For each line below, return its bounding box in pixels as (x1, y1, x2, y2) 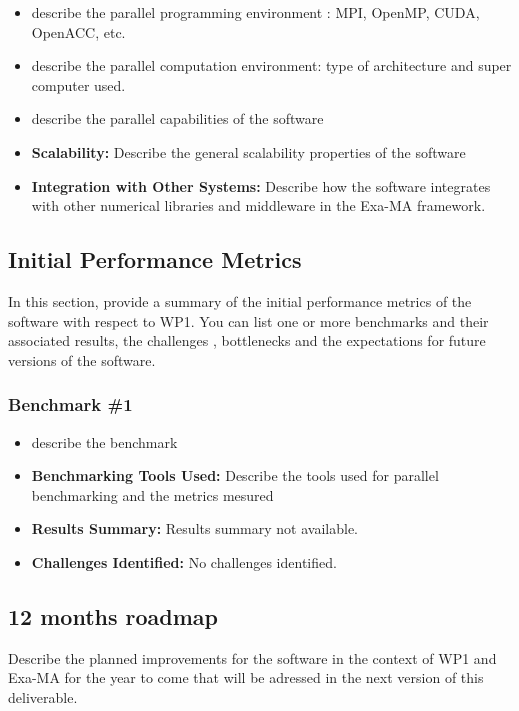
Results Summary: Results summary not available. (31, 518, 358, 539)
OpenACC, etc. (31, 21, 126, 42)
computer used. (31, 74, 126, 95)
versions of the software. (8, 349, 156, 370)
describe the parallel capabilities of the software (31, 108, 324, 129)
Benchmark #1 (8, 392, 133, 417)
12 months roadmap (8, 600, 218, 631)
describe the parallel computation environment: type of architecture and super (31, 55, 512, 76)
